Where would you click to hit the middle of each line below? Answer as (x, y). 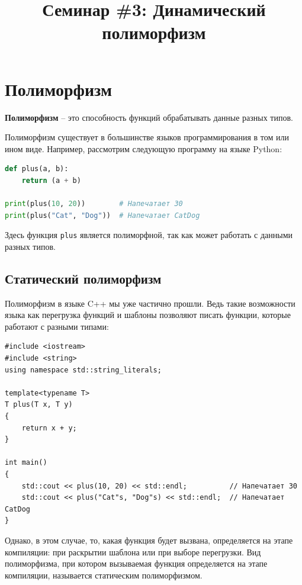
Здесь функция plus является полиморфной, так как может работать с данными (149, 235)
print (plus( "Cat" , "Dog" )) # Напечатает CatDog (102, 215)
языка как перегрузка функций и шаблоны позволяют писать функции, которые (148, 315)
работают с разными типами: (57, 326)
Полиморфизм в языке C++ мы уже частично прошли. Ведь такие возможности (150, 303)
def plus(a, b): (37, 169)
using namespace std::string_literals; (83, 370)
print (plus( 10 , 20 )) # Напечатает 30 (94, 204)
